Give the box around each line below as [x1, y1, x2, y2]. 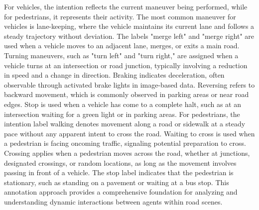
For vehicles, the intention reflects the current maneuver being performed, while [4, 1, 248, 11]
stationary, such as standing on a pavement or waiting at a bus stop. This [4, 177, 229, 187]
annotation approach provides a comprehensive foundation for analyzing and [4, 187, 238, 197]
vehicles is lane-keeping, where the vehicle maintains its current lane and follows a [4, 21, 255, 31]
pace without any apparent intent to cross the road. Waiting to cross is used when [4, 128, 255, 138]
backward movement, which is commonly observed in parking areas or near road [4, 89, 249, 100]
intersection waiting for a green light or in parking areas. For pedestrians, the [4, 108, 240, 119]
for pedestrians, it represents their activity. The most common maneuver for [4, 11, 236, 21]
